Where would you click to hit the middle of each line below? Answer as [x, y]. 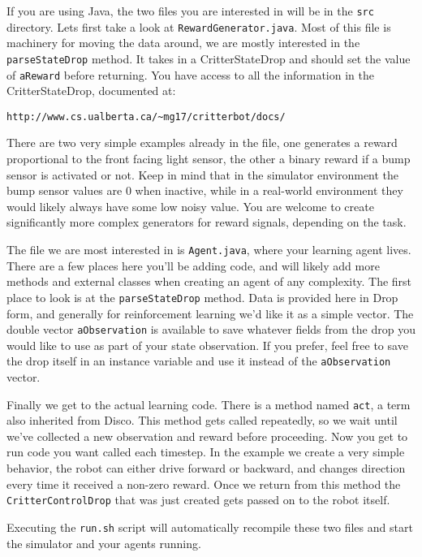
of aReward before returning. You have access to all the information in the [190, 74]
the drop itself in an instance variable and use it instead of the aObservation [199, 361]
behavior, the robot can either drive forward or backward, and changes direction [206, 468]
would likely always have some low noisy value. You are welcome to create [190, 206]
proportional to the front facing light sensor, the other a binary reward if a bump [209, 159]
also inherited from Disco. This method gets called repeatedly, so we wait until [202, 420]
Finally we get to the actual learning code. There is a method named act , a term [209, 404]
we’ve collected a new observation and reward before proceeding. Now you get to [207, 436]
